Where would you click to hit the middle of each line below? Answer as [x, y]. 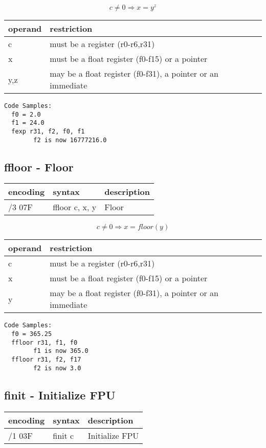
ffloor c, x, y [75, 207]
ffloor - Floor [39, 166]
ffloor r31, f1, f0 [45, 342]
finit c [63, 435]
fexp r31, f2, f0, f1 [48, 131]
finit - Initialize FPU [60, 395]
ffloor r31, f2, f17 [46, 360]
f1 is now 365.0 [61, 351]
